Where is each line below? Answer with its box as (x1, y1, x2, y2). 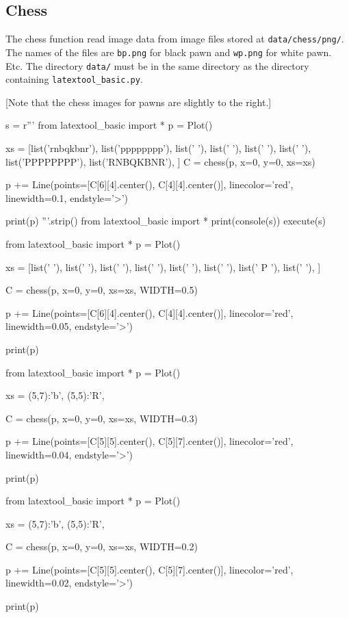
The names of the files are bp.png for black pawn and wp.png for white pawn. (5, 44, 332, 59)
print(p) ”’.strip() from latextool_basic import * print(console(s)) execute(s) (5, 214, 326, 228)
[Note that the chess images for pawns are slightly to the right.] (5, 94, 272, 109)
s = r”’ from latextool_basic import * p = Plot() (5, 118, 213, 132)
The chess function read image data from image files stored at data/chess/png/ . (5, 31, 344, 46)
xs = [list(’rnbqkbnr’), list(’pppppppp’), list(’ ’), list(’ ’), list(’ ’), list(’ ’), (5, 141, 311, 155)
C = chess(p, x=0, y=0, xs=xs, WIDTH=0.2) (5, 539, 198, 554)
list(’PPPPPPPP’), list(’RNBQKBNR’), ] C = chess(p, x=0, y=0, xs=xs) (5, 154, 315, 168)
